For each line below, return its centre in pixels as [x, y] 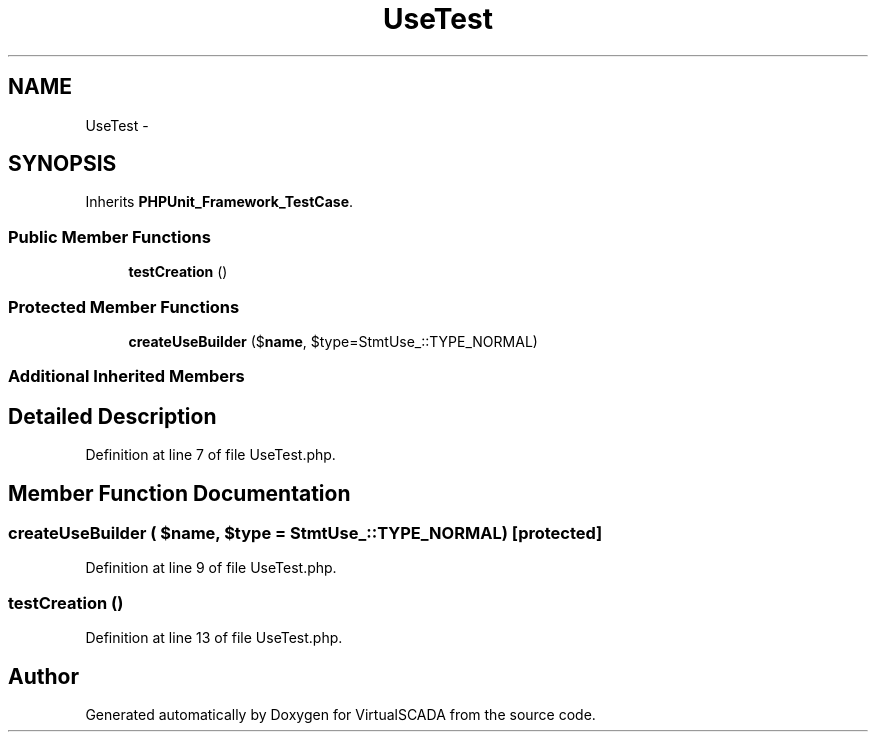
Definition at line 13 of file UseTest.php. [214, 638]
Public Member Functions [109, 236]
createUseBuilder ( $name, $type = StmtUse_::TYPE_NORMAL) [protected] [305, 533]
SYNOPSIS [62, 164]
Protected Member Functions [124, 306]
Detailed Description [112, 416]
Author [43, 676]
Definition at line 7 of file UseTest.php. [210, 455]
